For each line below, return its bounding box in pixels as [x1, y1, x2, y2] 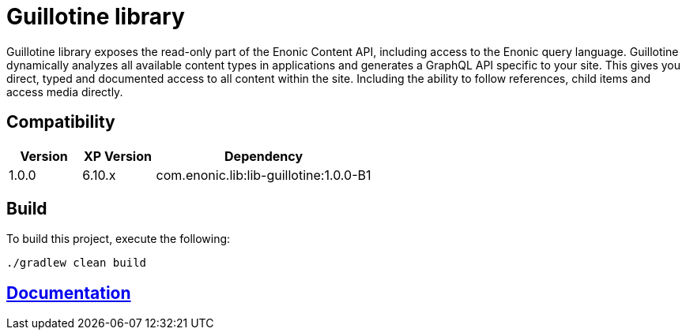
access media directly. [6, 84, 123, 99]
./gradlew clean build [6, 256, 147, 270]
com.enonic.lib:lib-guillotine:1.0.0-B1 [156, 166, 371, 183]
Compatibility [6, 112, 115, 133]
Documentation [6, 282, 131, 303]
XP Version [83, 147, 152, 164]
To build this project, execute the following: [6, 232, 231, 246]
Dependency [224, 147, 303, 164]
